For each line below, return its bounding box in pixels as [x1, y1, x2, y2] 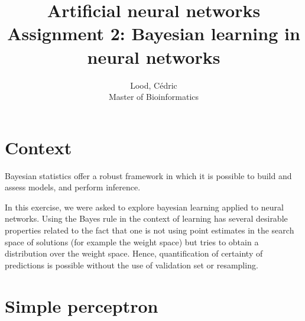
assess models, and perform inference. [5, 181, 141, 193]
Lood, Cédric [130, 79, 177, 91]
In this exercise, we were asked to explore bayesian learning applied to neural [5, 200, 284, 213]
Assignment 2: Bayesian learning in [7, 21, 300, 46]
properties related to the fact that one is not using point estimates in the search [5, 224, 294, 236]
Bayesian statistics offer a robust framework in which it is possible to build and [5, 169, 292, 181]
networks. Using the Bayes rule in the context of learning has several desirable [5, 212, 288, 225]
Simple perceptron [5, 293, 158, 317]
